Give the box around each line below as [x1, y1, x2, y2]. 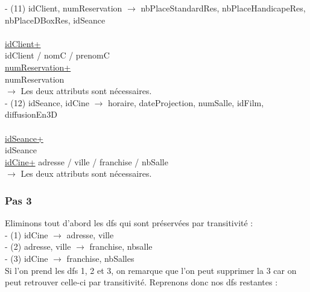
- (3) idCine [5, 252, 48, 264]
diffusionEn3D [5, 108, 57, 121]
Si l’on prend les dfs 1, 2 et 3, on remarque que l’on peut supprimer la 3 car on [5, 264, 297, 276]
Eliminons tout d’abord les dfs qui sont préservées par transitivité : [5, 217, 253, 229]
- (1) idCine [5, 228, 48, 241]
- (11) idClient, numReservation [5, 2, 122, 14]
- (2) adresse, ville [5, 240, 71, 253]
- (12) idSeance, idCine [5, 96, 89, 109]
